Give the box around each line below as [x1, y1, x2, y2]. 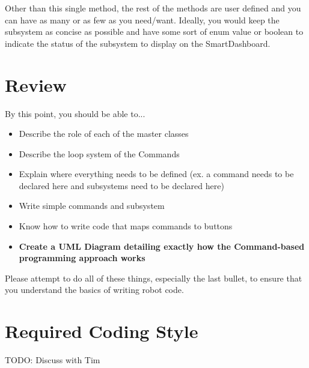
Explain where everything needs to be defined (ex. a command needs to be [19, 167, 294, 180]
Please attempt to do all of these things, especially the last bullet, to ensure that [5, 271, 302, 284]
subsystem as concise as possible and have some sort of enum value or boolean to [5, 25, 304, 38]
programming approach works [19, 252, 145, 264]
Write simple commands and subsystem [19, 199, 165, 212]
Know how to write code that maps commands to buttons [19, 220, 233, 232]
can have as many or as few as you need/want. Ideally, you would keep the [5, 13, 280, 26]
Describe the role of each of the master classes [19, 127, 189, 140]
